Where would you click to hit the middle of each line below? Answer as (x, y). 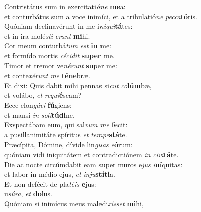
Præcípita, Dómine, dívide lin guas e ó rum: (68, 144)
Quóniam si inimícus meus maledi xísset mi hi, (74, 203)
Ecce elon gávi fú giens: (38, 104)
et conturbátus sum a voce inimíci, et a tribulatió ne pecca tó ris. (101, 16)
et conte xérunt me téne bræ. (47, 75)
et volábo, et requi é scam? (43, 95)
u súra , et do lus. (28, 194)
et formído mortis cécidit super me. (59, 55)
